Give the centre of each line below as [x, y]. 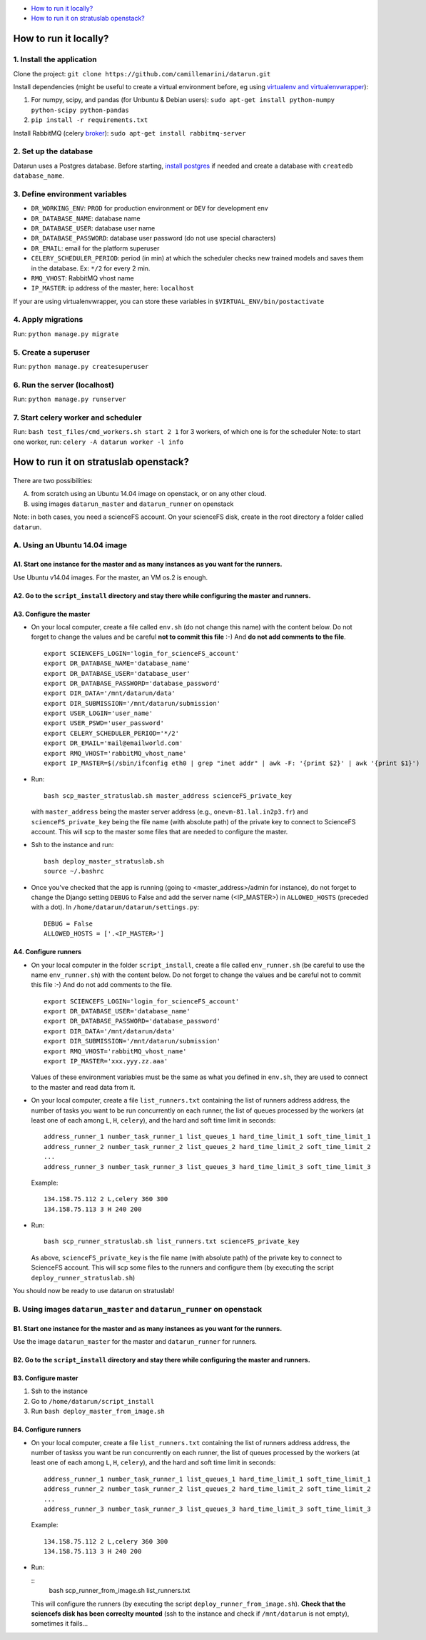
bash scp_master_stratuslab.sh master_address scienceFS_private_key [168, 795]
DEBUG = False [68, 923]
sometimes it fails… [60, 1624]
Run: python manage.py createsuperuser [81, 366]
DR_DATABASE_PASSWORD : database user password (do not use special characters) [153, 238]
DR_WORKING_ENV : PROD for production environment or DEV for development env [149, 208]
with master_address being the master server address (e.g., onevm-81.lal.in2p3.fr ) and [169, 812]
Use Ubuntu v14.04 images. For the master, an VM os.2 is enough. [111, 577]
